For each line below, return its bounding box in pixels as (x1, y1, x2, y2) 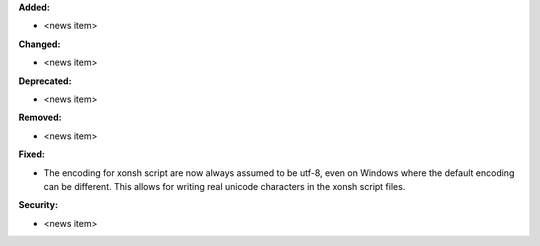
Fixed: (18, 148, 45, 160)
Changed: (18, 38, 61, 50)
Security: (18, 199, 59, 211)
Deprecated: (18, 75, 72, 87)
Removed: (18, 111, 62, 124)
